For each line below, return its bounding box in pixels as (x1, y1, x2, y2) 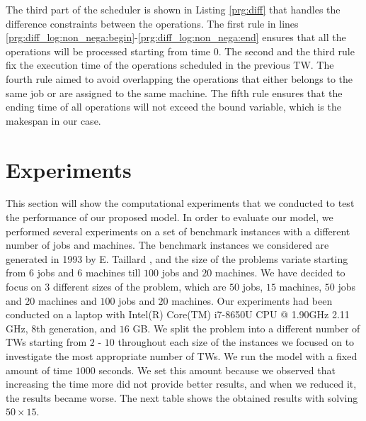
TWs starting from (6, 335, 87, 349)
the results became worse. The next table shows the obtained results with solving (6, 390, 358, 405)
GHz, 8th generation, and (6, 320, 117, 335)
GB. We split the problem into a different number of (132, 320, 360, 335)
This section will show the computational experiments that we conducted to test (6, 196, 355, 211)
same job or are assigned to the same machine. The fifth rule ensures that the (6, 85, 343, 100)
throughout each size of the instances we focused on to (118, 335, 355, 349)
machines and (38, 293, 97, 308)
